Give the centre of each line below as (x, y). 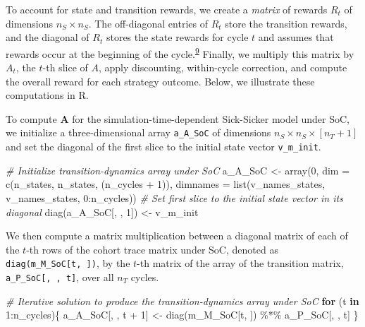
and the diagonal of (48, 37)
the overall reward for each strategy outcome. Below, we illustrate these (160, 81)
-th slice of (65, 67)
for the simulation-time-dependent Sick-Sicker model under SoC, (211, 118)
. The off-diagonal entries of (148, 23)
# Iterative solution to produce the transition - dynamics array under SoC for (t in (182, 301)
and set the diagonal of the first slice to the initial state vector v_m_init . (163, 147)
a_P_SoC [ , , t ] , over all (60, 277)
